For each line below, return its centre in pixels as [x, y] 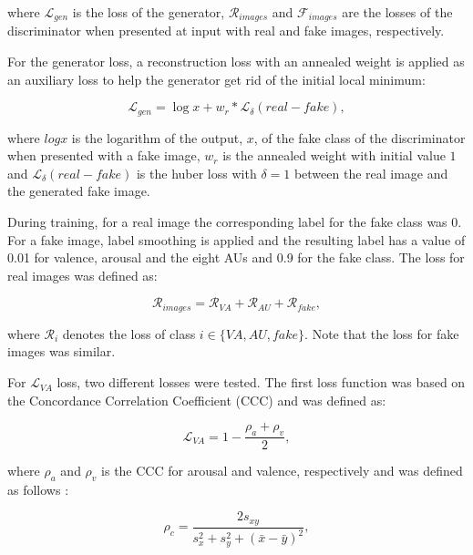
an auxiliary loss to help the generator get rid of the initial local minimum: [216, 79]
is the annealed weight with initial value [334, 155]
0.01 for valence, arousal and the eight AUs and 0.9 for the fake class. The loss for [236, 257]
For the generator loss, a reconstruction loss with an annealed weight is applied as [236, 62]
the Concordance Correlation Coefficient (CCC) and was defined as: [197, 400]
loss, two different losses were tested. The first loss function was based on [261, 382]
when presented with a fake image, [104, 155]
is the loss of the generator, [149, 12]
